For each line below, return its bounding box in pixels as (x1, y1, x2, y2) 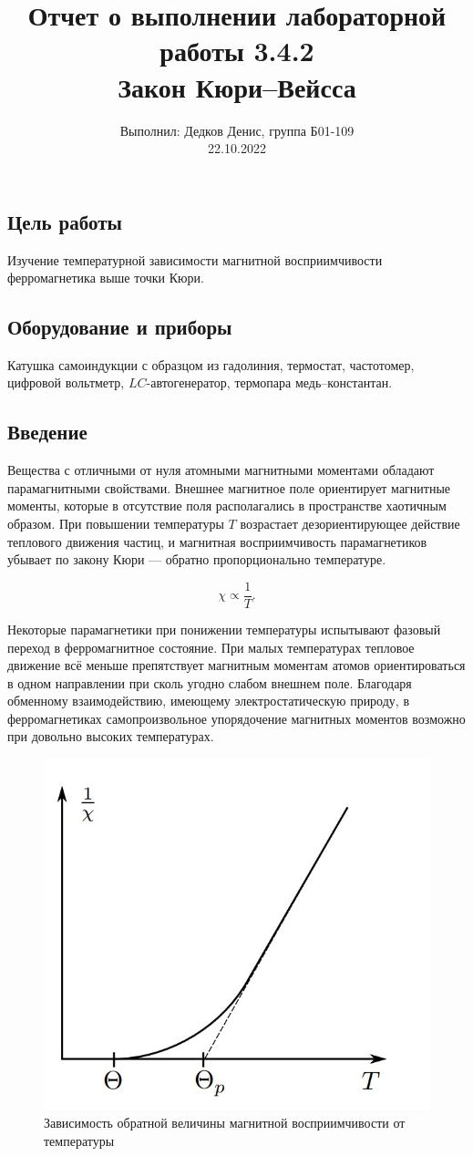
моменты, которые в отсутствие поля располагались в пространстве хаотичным (7, 496, 447, 515)
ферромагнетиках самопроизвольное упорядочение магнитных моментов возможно (7, 708, 466, 728)
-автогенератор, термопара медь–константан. (146, 373, 393, 392)
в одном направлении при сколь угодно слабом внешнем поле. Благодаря (7, 673, 412, 692)
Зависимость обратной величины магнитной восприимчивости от (44, 1113, 406, 1132)
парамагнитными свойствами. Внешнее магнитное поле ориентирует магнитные (7, 478, 451, 497)
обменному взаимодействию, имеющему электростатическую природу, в (7, 691, 410, 710)
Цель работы (7, 207, 122, 235)
